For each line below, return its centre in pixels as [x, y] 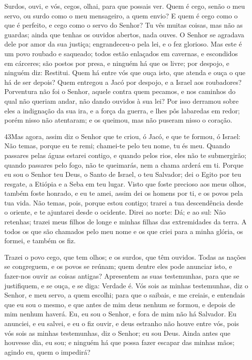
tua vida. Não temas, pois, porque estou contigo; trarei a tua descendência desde [124, 202]
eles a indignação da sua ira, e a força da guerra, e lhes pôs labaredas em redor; [122, 110]
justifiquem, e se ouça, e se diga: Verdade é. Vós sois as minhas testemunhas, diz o [126, 285]
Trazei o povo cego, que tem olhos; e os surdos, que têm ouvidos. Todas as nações [125, 257]
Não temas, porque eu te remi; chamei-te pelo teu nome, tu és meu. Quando [117, 146]
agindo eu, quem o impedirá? [47, 352]
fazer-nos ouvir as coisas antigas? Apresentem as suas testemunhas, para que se [122, 276]
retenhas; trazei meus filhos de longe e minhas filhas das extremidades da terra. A [126, 222]
